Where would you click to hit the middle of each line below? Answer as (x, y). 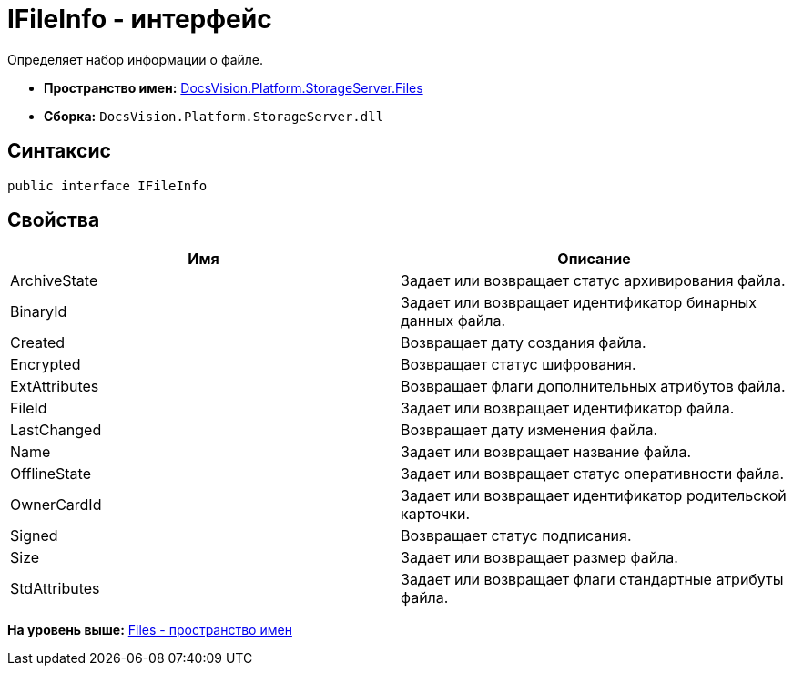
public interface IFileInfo (107, 185)
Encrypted (46, 365)
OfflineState (51, 474)
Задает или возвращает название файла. (546, 452)
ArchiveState (54, 281)
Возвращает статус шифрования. (518, 365)
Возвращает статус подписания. (516, 536)
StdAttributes (55, 589)
